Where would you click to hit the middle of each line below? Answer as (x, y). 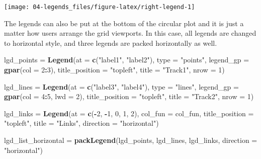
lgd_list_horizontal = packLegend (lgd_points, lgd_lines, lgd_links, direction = (131, 140)
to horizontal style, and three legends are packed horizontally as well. (111, 43)
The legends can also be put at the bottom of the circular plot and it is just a (124, 23)
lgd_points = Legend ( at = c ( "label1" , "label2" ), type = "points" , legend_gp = (127, 60)
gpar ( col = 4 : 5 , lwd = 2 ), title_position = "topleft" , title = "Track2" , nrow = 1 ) (129, 96)
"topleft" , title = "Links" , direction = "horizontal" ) (81, 123)
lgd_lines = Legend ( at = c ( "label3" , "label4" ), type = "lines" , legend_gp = (121, 86)
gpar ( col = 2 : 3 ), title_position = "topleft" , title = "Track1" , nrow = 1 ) (114, 70)
